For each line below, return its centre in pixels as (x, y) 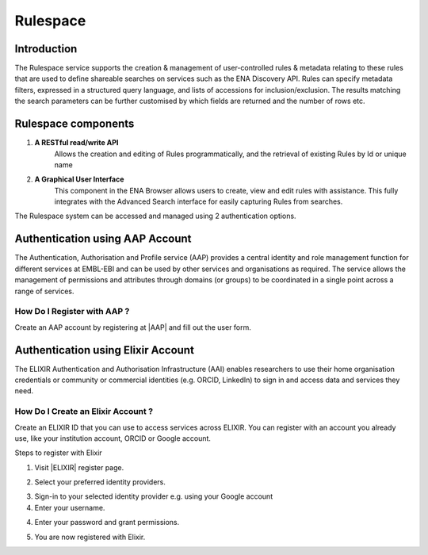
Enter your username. (70, 507)
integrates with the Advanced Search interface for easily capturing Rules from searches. (199, 201)
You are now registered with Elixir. (90, 537)
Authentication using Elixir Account (104, 350)
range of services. (44, 291)
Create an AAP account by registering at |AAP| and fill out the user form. (133, 327)
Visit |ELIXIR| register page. (79, 467)
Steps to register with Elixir (58, 453)
